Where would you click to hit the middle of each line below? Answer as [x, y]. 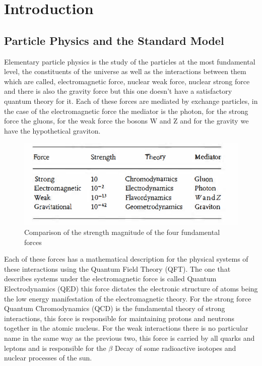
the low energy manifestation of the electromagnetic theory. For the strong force [128, 298]
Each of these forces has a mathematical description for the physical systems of [126, 259]
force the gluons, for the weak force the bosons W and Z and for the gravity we [126, 121]
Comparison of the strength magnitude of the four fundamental [122, 232]
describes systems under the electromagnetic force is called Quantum [110, 279]
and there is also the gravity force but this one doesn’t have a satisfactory [118, 91]
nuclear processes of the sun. [48, 358]
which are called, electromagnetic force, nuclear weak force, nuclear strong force [127, 81]
